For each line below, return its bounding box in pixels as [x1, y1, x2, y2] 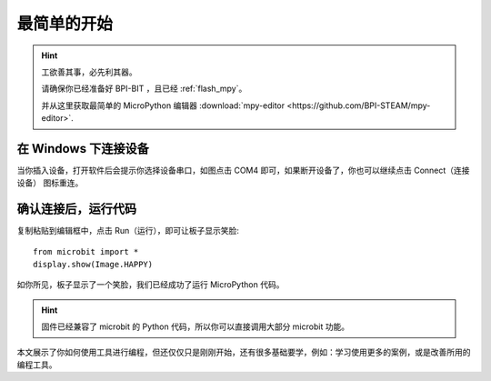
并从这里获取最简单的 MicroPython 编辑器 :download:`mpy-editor [41, 100, 286, 111]
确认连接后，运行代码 [16, 201, 136, 217]
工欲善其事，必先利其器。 [41, 66, 137, 77]
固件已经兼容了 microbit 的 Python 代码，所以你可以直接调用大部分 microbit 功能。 [41, 321, 350, 332]
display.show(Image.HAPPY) [33, 259, 154, 270]
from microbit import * [33, 246, 139, 256]
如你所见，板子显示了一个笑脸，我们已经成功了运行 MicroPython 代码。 [16, 279, 285, 290]
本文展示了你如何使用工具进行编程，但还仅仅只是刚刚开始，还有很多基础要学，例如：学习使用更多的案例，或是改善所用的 [16, 346, 471, 357]
